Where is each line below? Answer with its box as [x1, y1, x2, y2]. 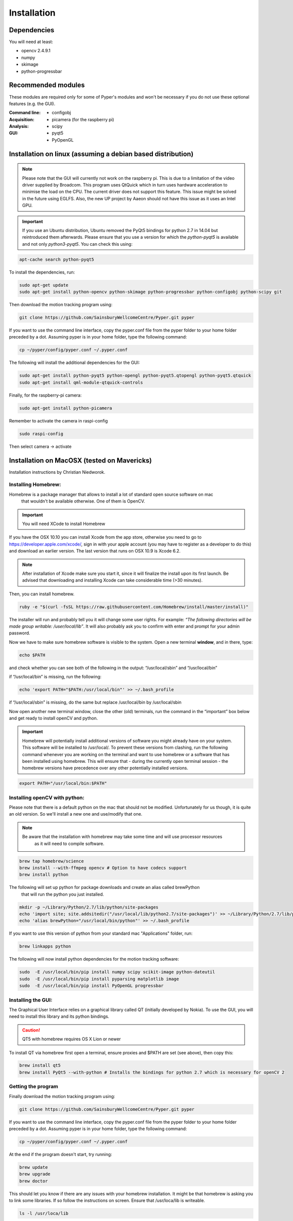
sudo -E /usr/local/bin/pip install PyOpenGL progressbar [19, 983, 164, 989]
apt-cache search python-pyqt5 [19, 256, 95, 262]
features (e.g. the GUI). [9, 101, 56, 106]
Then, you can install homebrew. [9, 591, 75, 597]
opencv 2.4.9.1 [21, 48, 51, 54]
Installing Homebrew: [9, 481, 61, 488]
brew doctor [19, 1178, 48, 1184]
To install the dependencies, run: [9, 269, 75, 275]
